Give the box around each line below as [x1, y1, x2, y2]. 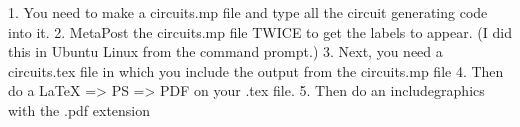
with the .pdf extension [8, 99, 151, 120]
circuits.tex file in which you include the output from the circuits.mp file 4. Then [8, 60, 504, 81]
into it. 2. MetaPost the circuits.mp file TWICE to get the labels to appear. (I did [8, 21, 512, 42]
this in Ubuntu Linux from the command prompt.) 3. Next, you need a [8, 41, 443, 62]
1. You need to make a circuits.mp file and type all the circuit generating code [8, 2, 488, 22]
